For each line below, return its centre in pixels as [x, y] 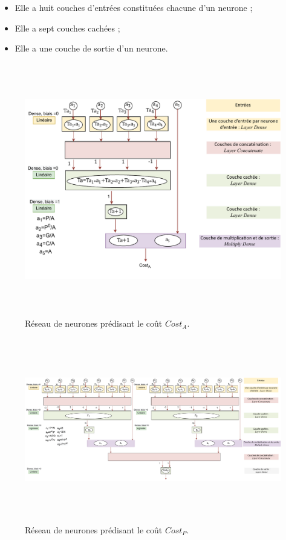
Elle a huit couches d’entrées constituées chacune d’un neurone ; [134, 7]
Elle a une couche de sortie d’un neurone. [91, 48]
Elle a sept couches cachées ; [67, 28]
